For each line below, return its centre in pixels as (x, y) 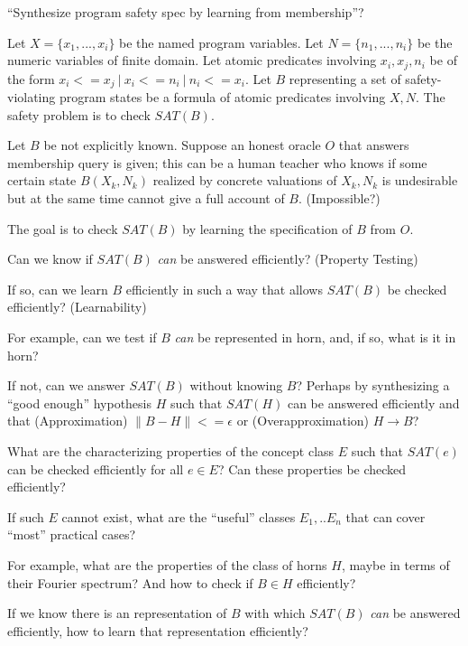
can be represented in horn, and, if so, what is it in (315, 337)
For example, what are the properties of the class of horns (167, 564)
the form (31, 78)
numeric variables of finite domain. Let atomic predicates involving (192, 60)
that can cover (385, 516)
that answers (374, 145)
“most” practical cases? (72, 534)
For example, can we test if (82, 337)
